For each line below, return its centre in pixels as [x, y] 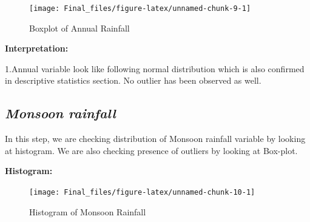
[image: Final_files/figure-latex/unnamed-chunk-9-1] [140, 8]
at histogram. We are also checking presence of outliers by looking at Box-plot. [151, 150]
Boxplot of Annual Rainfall [79, 28]
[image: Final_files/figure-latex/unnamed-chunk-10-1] [142, 193]
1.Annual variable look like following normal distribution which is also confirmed [155, 68]
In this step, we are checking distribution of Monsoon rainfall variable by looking [155, 139]
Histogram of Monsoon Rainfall [88, 211]
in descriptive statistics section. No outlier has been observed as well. [133, 80]
